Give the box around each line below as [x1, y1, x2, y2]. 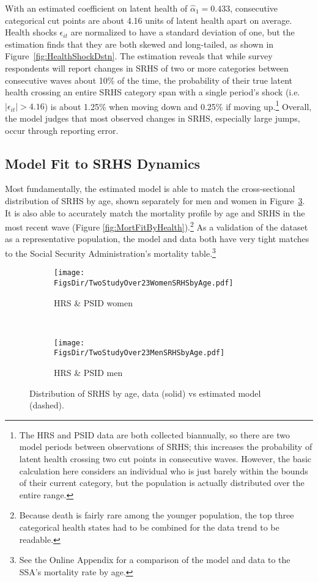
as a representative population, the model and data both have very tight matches [5, 232, 309, 245]
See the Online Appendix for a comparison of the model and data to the [19, 553, 290, 566]
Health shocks [5, 26, 57, 39]
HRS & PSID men [54, 366, 123, 379]
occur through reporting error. [5, 123, 119, 136]
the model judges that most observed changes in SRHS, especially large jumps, [5, 112, 300, 124]
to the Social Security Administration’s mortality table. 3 [5, 245, 216, 259]
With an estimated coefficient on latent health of [5, 2, 188, 14]
